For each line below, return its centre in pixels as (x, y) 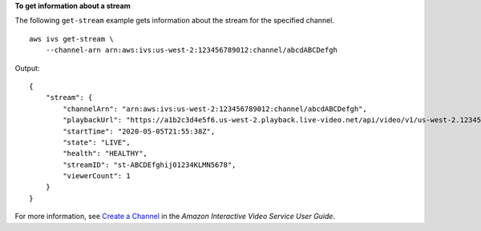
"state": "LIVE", (97, 142)
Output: (27, 68)
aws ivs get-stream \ (71, 39)
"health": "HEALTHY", (105, 153)
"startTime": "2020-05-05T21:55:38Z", (139, 131)
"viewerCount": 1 (97, 176)
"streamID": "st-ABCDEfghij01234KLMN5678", (150, 165)
